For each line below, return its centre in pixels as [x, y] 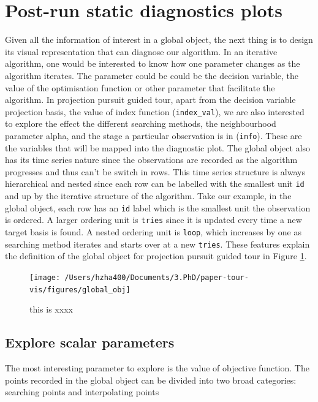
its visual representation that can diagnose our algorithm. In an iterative [141, 51]
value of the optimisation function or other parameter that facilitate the [140, 87]
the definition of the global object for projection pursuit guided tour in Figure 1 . [156, 256]
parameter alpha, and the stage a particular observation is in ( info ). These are [153, 135]
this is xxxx [51, 309]
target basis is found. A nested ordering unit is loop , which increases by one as [153, 231]
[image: [45, 277]
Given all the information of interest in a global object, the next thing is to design [159, 40]
